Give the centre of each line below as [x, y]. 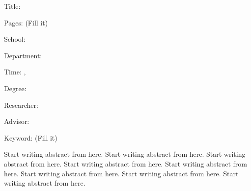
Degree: [15, 88]
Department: [23, 55]
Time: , [15, 72]
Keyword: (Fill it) [31, 137]
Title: [12, 6]
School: [15, 39]
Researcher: [21, 105]
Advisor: [17, 121]
